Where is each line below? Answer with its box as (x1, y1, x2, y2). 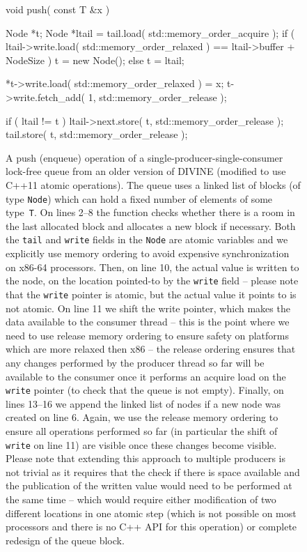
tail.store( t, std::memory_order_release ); (6, 127, 188, 141)
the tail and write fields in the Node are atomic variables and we (6, 232, 288, 247)
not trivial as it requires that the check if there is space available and (6, 464, 300, 479)
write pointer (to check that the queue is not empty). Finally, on (6, 383, 284, 397)
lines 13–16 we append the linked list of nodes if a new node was (6, 396, 281, 411)
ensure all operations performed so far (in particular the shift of (6, 424, 278, 438)
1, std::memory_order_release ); (88, 89, 227, 104)
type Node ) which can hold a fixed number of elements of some (6, 191, 273, 206)
